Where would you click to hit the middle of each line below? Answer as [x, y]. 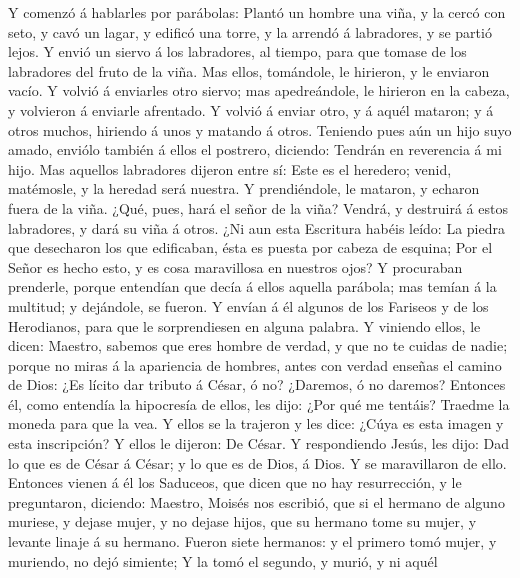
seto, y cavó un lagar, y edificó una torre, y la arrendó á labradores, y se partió [250, 31]
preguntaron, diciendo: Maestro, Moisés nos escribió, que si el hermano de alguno [256, 501]
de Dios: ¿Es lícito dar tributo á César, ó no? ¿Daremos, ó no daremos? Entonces [257, 384]
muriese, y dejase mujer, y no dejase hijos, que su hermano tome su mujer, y [242, 521]
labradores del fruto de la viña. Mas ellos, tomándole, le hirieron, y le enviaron [249, 70]
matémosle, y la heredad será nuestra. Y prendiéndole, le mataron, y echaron [244, 188]
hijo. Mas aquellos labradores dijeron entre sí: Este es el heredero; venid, [230, 168]
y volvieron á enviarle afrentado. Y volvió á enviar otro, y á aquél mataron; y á [251, 109]
